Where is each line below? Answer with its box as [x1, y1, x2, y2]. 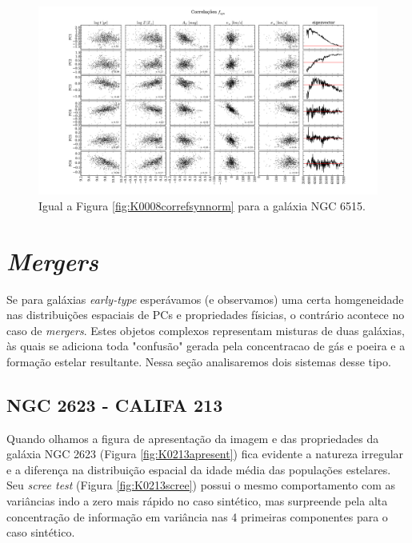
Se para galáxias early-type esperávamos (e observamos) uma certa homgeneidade [6, 290, 404, 307]
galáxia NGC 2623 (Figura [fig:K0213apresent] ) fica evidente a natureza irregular [6, 445, 404, 462]
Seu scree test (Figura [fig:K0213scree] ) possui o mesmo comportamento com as [6, 477, 396, 493]
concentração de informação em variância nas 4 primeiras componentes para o [6, 508, 388, 525]
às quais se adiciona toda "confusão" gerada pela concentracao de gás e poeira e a [6, 337, 406, 354]
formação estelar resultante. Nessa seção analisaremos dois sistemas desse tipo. [6, 353, 391, 369]
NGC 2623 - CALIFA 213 [6, 392, 223, 417]
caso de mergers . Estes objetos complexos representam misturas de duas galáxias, [6, 321, 405, 338]
